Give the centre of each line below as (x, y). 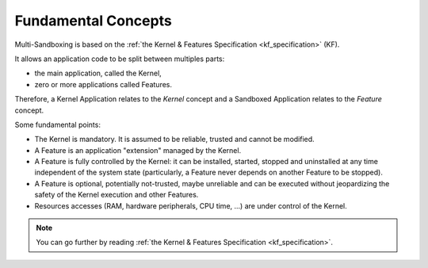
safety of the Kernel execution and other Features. (117, 195)
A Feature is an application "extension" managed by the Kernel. (138, 150)
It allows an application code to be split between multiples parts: (120, 59)
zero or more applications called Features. (103, 84)
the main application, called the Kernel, (98, 73)
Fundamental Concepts (93, 21)
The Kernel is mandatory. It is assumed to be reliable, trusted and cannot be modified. (174, 140)
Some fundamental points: (57, 124)
